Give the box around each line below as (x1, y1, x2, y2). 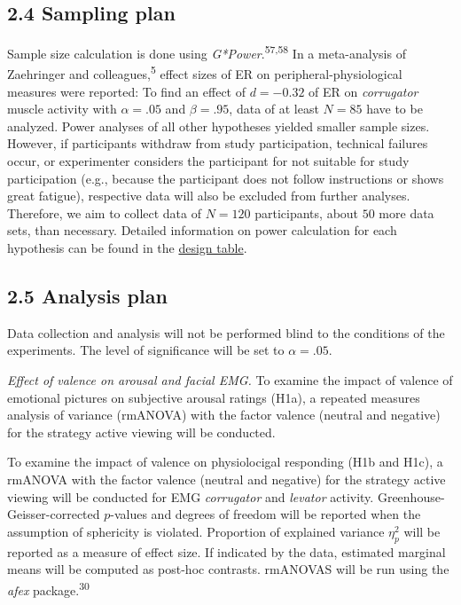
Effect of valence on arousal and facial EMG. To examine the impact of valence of (7, 371, 453, 389)
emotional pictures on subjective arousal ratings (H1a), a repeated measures (7, 388, 420, 406)
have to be (366, 99, 423, 118)
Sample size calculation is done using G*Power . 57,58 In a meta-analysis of (7, 42, 406, 62)
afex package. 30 (7, 577, 90, 599)
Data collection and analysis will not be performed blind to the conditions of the (7, 323, 445, 342)
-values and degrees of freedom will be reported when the (110, 505, 421, 523)
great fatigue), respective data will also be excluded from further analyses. (7, 186, 410, 205)
